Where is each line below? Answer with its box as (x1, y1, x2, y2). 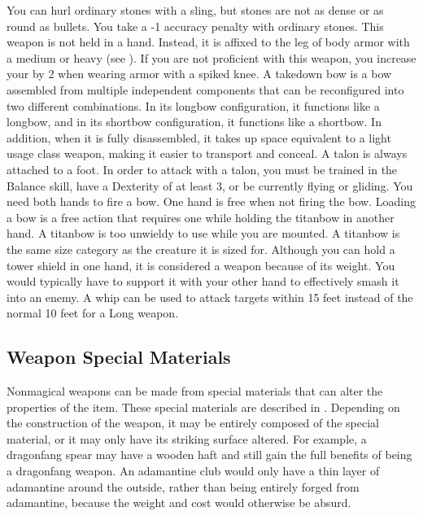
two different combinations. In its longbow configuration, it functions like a (7, 97, 380, 114)
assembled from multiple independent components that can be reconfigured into (7, 81, 404, 98)
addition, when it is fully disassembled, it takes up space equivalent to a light (7, 129, 391, 146)
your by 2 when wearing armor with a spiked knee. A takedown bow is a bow (7, 65, 392, 82)
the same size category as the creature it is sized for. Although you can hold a (7, 240, 395, 257)
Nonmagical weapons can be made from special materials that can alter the (7, 383, 383, 400)
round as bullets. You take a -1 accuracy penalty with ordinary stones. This (7, 17, 384, 34)
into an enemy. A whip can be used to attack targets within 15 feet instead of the (7, 288, 413, 305)
